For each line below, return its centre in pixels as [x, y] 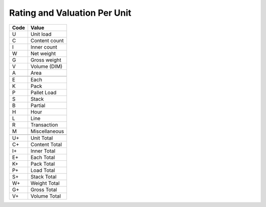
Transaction [44, 124]
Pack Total [43, 164]
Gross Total [44, 189]
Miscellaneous [47, 131]
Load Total [43, 170]
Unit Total [42, 138]
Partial [38, 105]
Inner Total [43, 151]
